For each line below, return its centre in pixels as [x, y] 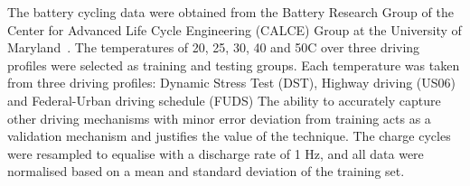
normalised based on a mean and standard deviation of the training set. [206, 171]
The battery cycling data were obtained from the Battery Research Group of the [230, 12]
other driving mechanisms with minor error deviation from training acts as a [219, 118]
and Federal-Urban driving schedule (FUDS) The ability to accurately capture [224, 100]
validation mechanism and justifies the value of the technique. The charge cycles [229, 136]
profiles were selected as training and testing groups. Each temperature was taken [234, 65]
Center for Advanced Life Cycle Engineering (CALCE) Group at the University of [235, 29]
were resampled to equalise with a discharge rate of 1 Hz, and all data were [216, 153]
